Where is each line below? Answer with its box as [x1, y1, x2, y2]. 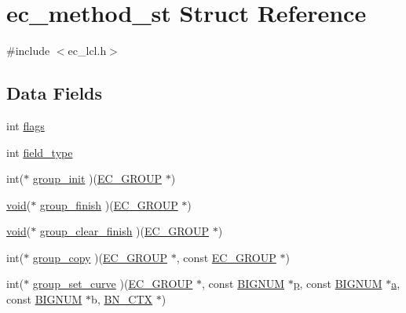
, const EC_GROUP [176, 249, 276, 265]
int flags [6, 117, 45, 133]
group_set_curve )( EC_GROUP [32, 275, 193, 292]
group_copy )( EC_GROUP [32, 249, 167, 265]
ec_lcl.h [68, 42, 107, 59]
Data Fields [6, 81, 103, 105]
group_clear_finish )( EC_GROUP [39, 223, 209, 239]
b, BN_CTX [91, 291, 153, 308]
